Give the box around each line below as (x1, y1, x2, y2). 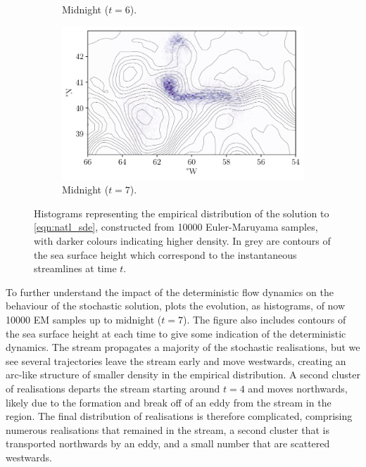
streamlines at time (34, 261, 117, 276)
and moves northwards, (248, 380, 348, 395)
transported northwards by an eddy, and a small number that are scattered (6, 436, 330, 451)
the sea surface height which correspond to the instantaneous (34, 247, 297, 262)
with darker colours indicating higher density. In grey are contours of (34, 233, 331, 248)
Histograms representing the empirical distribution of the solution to (34, 205, 329, 220)
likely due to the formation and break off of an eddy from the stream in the (6, 395, 332, 409)
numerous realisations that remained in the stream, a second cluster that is (6, 422, 329, 437)
